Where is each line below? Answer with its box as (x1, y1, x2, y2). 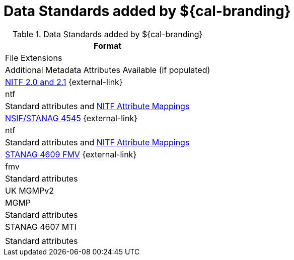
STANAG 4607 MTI (5, 221, 77, 232)
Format (94, 40, 122, 51)
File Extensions (5, 52, 62, 63)
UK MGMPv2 (5, 185, 54, 196)
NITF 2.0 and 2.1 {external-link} (5, 76, 123, 87)
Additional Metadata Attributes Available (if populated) (5, 64, 210, 75)
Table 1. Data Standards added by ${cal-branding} (12, 29, 203, 39)
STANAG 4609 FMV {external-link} (5, 149, 137, 159)
